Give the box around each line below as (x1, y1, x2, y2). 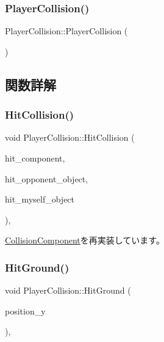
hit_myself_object (5, 193, 75, 206)
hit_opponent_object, (5, 172, 88, 185)
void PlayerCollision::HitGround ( (5, 284, 131, 297)
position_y (5, 304, 46, 317)
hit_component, (5, 152, 65, 164)
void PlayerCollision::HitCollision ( (5, 131, 135, 144)
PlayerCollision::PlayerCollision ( (5, 24, 128, 37)
